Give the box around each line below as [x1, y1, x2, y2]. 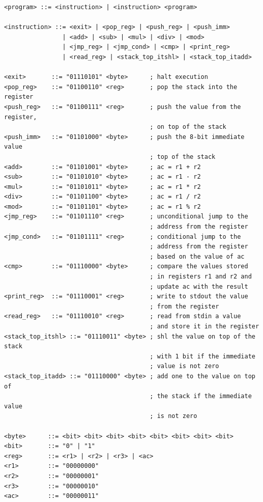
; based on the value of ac [150, 253, 245, 260]
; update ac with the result [150, 283, 248, 290]
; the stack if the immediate [150, 393, 252, 400]
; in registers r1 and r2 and [150, 273, 252, 281]
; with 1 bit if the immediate [150, 352, 255, 360]
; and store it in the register [150, 323, 259, 330]
